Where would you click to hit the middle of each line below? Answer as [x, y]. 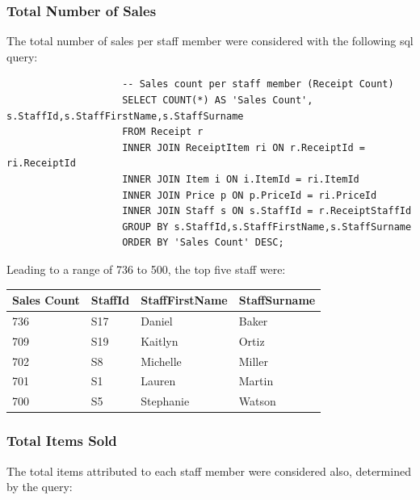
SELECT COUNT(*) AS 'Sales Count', [218, 100]
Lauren [158, 381]
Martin [256, 381]
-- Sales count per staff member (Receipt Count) [258, 84]
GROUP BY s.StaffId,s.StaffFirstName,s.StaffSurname [267, 227]
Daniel [157, 320]
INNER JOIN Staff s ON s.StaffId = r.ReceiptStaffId [267, 211]
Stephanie [165, 401]
